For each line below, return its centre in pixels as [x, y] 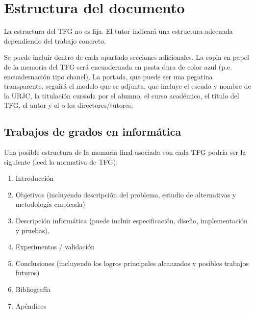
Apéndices [31, 305]
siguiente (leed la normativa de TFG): [61, 161]
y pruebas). [32, 230]
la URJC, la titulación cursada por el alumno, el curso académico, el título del [122, 95]
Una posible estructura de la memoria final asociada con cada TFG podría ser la [125, 152]
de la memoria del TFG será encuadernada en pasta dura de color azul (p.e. [118, 66]
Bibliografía [33, 289]
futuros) [27, 273]
